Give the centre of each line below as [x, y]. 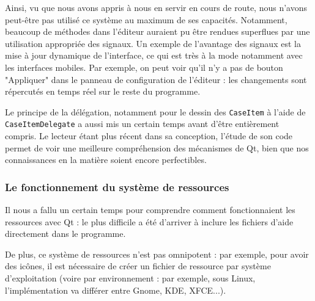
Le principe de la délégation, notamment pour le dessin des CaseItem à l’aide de [155, 111]
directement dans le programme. [65, 234]
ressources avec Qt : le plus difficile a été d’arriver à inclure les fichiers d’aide [149, 221]
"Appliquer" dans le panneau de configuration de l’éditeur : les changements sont [156, 79]
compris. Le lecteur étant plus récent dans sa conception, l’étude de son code [149, 136]
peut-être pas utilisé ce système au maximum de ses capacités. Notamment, [146, 19]
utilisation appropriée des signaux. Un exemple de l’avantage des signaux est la [153, 43]
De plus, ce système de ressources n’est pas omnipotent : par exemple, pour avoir [157, 254]
